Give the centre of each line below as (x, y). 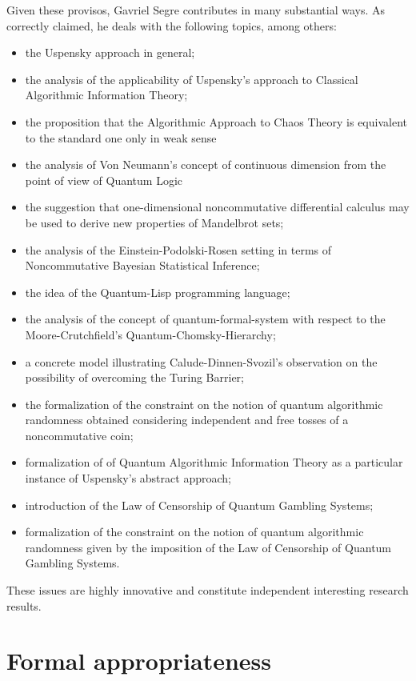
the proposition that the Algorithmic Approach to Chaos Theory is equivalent (216, 121)
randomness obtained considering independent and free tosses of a (187, 420)
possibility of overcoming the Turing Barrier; (134, 377)
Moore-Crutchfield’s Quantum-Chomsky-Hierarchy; (150, 334)
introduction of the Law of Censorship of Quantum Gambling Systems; (199, 505)
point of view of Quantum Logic (104, 180)
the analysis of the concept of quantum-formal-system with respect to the (205, 319)
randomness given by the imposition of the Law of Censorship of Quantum (208, 547)
